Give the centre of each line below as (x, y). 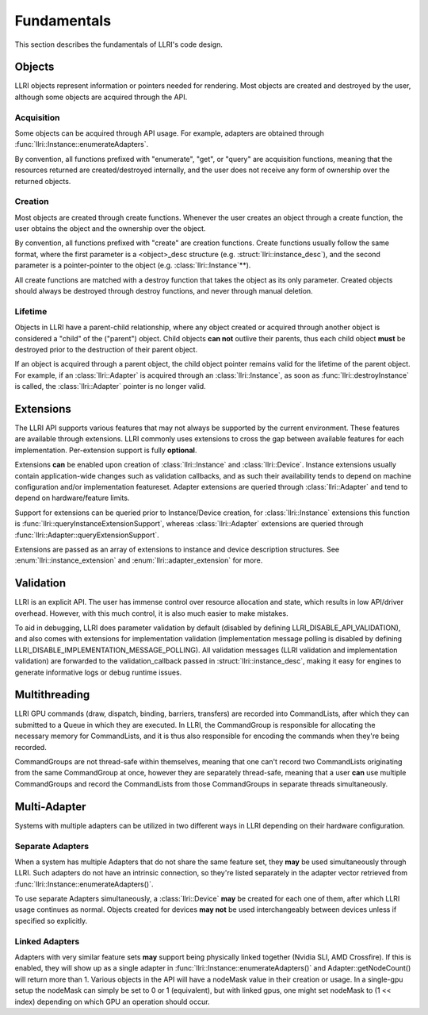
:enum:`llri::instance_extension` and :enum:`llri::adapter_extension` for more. (139, 560)
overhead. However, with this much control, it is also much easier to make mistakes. (151, 613)
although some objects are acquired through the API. (101, 97)
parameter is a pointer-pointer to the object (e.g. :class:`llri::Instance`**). (133, 265)
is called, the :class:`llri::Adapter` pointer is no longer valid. (110, 386)
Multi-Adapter (50, 807)
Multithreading (52, 695)
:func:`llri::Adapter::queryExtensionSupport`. (87, 535)
